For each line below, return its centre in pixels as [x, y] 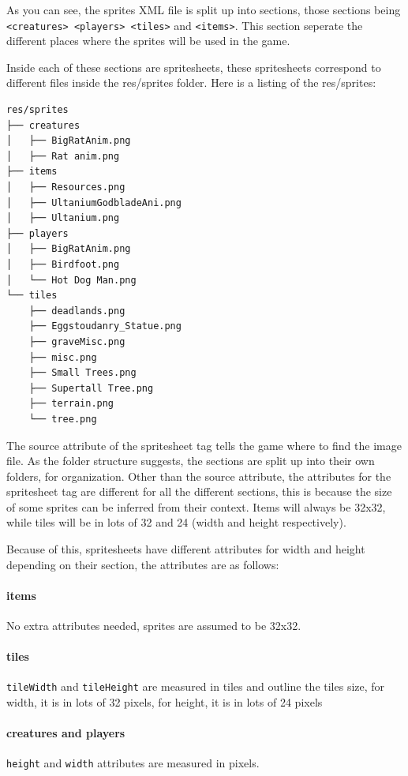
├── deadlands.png [77, 311]
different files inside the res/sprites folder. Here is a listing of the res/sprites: [191, 82]
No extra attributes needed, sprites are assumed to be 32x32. [154, 626]
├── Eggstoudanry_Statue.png [105, 326]
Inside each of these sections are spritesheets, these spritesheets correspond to [194, 67]
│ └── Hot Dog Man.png [71, 280]
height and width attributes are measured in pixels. [133, 763]
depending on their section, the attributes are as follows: [143, 564]
